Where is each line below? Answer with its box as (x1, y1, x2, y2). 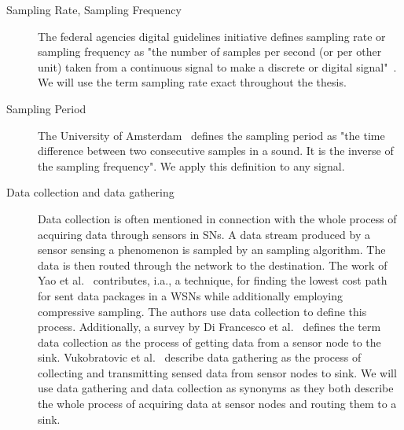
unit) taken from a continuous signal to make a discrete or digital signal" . (38, 58, 397, 75)
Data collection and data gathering (6, 184, 174, 200)
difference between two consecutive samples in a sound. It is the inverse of (38, 142, 394, 159)
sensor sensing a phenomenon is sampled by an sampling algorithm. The (38, 241, 386, 258)
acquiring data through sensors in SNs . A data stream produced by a (38, 226, 370, 242)
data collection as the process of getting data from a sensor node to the (38, 333, 381, 350)
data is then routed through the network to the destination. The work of (38, 256, 387, 273)
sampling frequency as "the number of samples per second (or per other (38, 43, 382, 60)
